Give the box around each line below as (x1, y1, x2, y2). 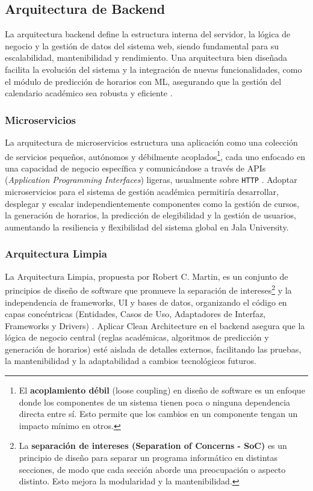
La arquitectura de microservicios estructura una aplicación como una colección (5, 135, 298, 148)
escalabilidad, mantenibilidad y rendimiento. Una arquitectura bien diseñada (5, 51, 287, 64)
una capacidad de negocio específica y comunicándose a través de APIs (5, 161, 266, 174)
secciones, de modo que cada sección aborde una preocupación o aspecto (19, 463, 286, 475)
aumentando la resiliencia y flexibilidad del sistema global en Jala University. (5, 220, 289, 233)
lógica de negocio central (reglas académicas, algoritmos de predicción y (5, 331, 269, 344)
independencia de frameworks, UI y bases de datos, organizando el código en (5, 295, 287, 308)
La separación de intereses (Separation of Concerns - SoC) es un (19, 439, 287, 452)
